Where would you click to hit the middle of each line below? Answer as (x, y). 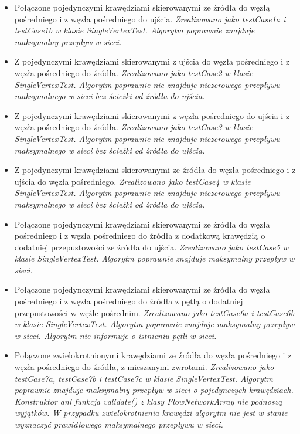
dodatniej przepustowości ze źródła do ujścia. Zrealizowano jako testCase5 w (151, 247)
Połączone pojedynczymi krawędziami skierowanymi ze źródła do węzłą (142, 7)
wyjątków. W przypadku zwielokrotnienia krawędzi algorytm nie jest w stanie (151, 413)
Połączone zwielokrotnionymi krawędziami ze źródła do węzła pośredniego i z (153, 355)
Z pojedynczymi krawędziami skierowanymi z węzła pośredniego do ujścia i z (152, 115)
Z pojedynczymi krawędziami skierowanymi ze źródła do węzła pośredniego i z (155, 170)
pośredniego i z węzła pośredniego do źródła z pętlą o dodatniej (129, 301)
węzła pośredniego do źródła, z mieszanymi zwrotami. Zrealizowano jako (144, 367)
